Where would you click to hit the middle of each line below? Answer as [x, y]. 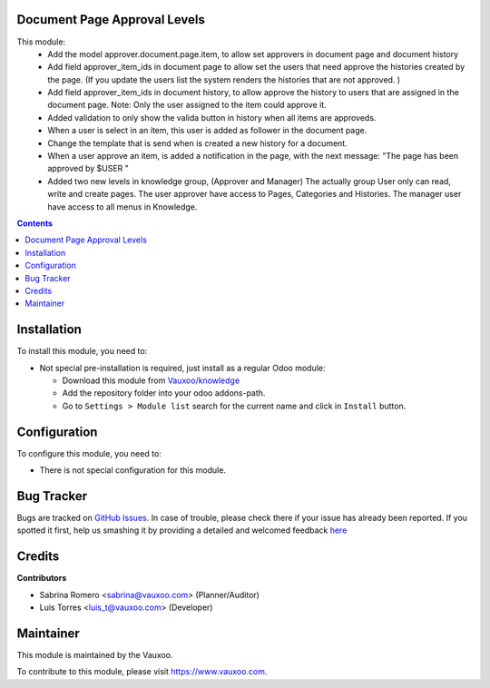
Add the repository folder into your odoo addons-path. [164, 393]
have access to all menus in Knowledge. [122, 206]
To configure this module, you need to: [89, 453]
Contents [35, 223]
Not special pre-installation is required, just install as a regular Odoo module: [182, 368]
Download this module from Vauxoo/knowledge [151, 380]
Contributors [42, 578]
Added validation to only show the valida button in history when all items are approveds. [212, 117]
